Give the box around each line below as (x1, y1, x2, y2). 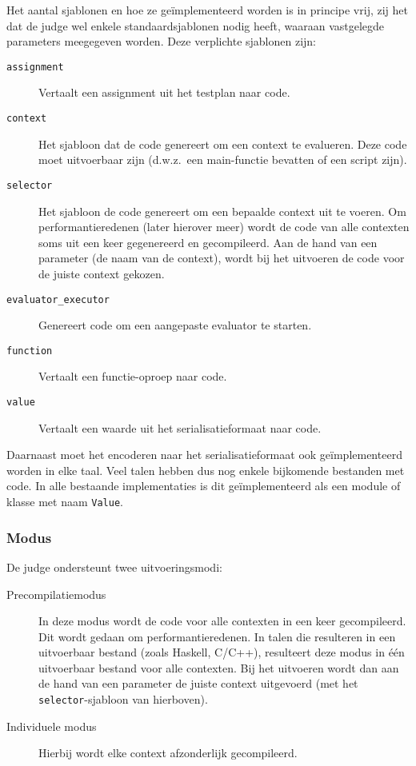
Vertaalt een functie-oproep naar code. (38, 368, 227, 385)
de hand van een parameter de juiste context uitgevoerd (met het (38, 675, 358, 692)
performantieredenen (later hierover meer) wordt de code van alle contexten (38, 218, 410, 235)
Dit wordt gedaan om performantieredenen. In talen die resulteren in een (38, 628, 396, 644)
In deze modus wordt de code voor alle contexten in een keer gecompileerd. (38, 612, 406, 629)
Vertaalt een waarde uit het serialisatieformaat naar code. (38, 419, 322, 436)
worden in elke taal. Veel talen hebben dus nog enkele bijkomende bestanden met (6, 461, 405, 478)
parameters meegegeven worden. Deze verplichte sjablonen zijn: (6, 33, 317, 50)
